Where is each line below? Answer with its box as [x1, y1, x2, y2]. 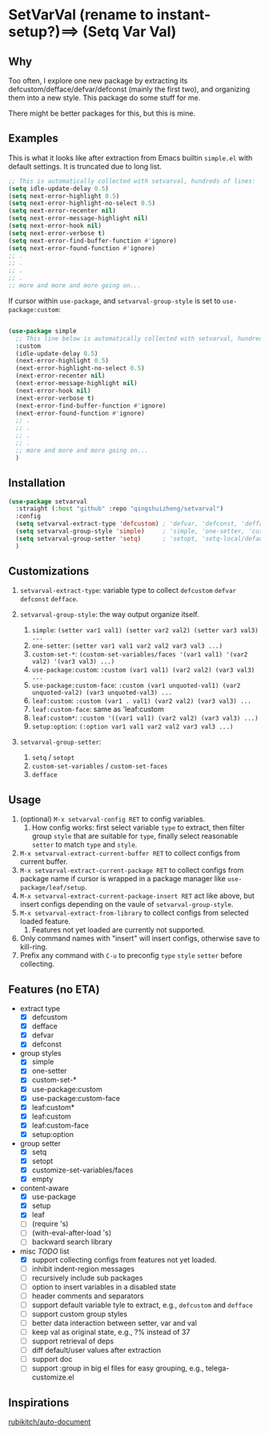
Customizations [8, 564, 90, 579]
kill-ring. [19, 942, 48, 952]
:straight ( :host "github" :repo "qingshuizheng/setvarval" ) [15, 505, 224, 513]
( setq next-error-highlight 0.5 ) [8, 192, 120, 200]
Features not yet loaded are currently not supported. [31, 925, 206, 935]
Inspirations [8, 1395, 70, 1409]
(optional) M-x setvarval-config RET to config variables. [19, 814, 206, 824]
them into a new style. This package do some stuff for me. [8, 93, 201, 102]
